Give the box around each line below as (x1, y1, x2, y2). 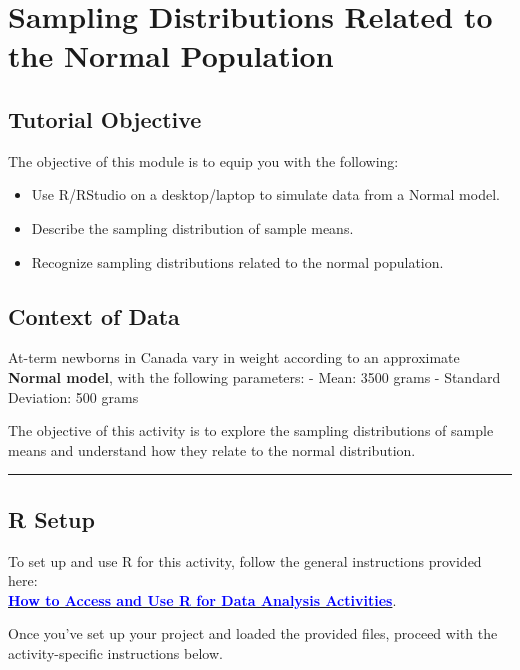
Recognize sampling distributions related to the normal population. (31, 251, 444, 272)
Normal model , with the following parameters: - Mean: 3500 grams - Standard (8, 366, 501, 387)
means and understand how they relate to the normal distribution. (8, 439, 416, 460)
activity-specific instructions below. (8, 642, 223, 663)
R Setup (8, 503, 95, 534)
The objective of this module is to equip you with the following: (8, 150, 399, 171)
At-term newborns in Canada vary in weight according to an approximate (8, 347, 460, 368)
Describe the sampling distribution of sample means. (31, 217, 354, 238)
